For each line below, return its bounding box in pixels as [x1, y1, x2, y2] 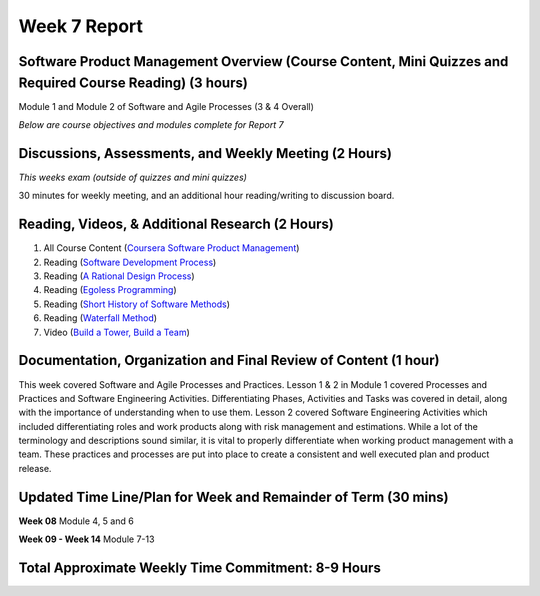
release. [18, 462, 52, 474]
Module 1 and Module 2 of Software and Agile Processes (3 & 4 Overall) [18, 100, 315, 112]
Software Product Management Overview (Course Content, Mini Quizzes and [18, 53, 509, 70]
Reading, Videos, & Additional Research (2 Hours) [18, 216, 334, 233]
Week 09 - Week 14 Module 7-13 [18, 533, 155, 545]
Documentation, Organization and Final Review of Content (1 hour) [18, 352, 440, 369]
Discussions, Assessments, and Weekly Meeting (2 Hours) [18, 145, 392, 162]
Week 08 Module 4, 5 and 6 [18, 515, 134, 527]
